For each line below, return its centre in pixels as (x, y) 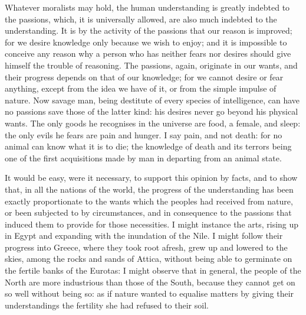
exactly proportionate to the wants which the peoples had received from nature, (149, 201)
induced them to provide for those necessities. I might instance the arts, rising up (152, 224)
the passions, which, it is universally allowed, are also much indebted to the (141, 19)
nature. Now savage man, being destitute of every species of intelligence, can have (152, 100)
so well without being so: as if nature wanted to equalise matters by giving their (149, 293)
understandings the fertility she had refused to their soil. (107, 305)
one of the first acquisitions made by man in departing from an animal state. (143, 157)
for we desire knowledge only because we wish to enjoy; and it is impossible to (146, 42)
